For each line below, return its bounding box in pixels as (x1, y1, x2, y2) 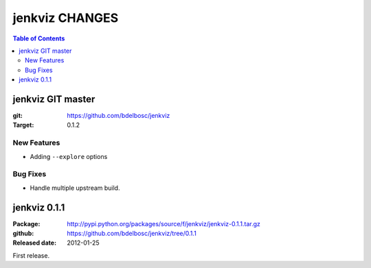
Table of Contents (12, 34, 65, 42)
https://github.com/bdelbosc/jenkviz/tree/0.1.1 (67, 229, 197, 237)
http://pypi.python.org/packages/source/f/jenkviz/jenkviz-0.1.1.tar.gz (67, 219, 261, 228)
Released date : (12, 239, 57, 247)
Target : (12, 121, 34, 130)
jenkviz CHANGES (12, 10, 119, 25)
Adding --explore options (30, 152, 108, 160)
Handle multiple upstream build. (30, 184, 120, 192)
